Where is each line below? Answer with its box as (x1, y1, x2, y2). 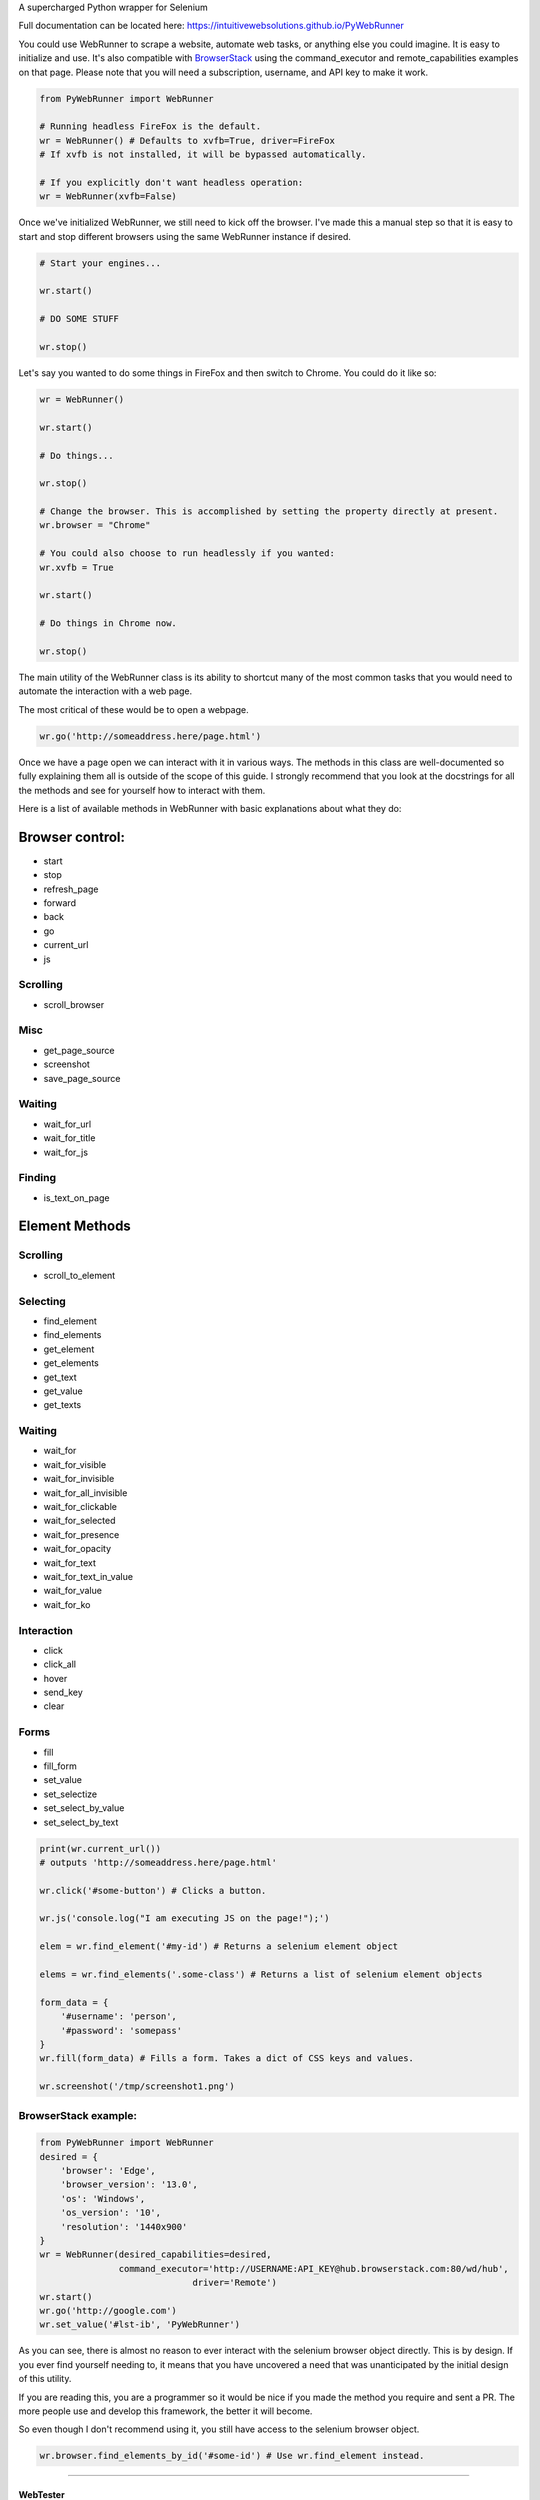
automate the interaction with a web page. (18, 685, 193, 697)
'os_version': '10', (60, 2207, 162, 2219)
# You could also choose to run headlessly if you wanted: (39, 548, 335, 559)
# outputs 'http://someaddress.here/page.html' (39, 1856, 277, 1868)
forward (43, 896, 77, 909)
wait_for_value (43, 1585, 102, 1597)
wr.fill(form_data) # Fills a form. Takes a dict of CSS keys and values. (39, 2053, 415, 2064)
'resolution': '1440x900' (60, 2221, 188, 2232)
